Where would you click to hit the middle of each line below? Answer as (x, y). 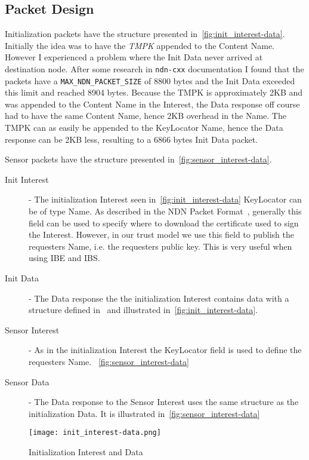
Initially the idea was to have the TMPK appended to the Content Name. (140, 45)
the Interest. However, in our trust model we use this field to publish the (162, 234)
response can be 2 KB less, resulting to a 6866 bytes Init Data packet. (132, 139)
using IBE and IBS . (64, 258)
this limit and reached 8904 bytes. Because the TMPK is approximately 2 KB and (154, 92)
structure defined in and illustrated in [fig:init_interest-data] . (143, 310)
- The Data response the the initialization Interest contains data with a (159, 298)
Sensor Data (27, 381)
